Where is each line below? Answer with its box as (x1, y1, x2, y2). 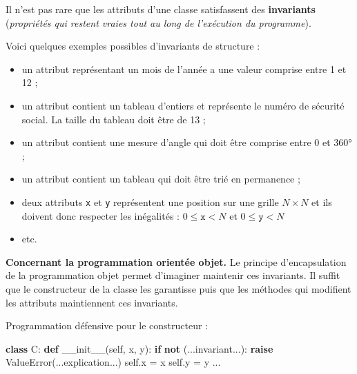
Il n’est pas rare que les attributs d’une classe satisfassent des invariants (6, 2, 316, 16)
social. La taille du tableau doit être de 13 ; (21, 112, 206, 126)
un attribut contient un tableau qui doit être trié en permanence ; (21, 172, 300, 186)
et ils (311, 194, 332, 209)
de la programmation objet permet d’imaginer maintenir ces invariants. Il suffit (6, 268, 340, 282)
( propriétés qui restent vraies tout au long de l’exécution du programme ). (6, 15, 311, 30)
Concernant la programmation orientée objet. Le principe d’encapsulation (6, 254, 347, 269)
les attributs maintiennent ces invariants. (6, 295, 178, 309)
